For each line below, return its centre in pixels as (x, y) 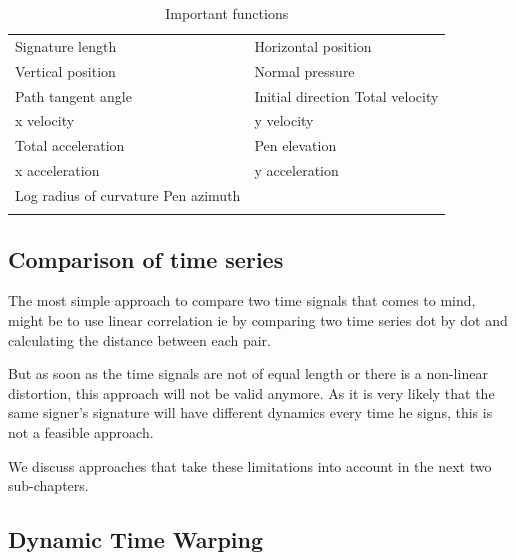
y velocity (284, 120)
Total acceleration (70, 145)
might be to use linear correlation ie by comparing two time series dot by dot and (258, 320)
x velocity (45, 120)
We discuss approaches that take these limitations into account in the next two (250, 465)
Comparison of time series (146, 258)
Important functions (227, 13)
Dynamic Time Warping (136, 539)
